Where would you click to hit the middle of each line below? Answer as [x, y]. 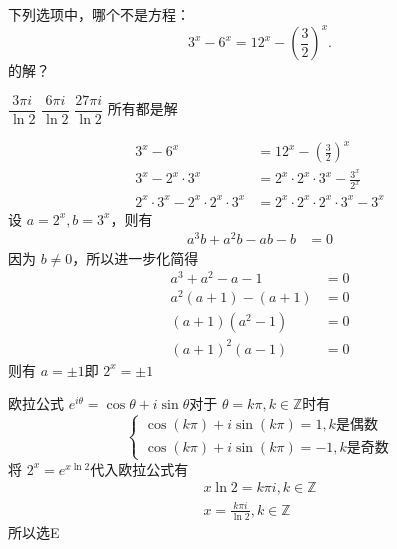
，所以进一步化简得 [135, 257]
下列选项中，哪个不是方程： [99, 14]
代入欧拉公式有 [139, 468]
